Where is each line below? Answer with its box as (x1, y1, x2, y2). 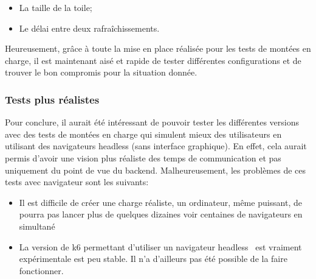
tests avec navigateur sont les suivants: (5, 175, 149, 188)
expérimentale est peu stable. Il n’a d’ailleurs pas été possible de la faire (19, 252, 287, 265)
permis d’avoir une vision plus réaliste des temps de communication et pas (5, 151, 281, 164)
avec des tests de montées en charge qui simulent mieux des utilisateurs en (5, 127, 282, 140)
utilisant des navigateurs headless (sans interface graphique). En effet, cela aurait (5, 139, 307, 152)
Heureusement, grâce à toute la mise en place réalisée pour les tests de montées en (5, 42, 311, 55)
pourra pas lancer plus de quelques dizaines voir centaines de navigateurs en (19, 208, 303, 221)
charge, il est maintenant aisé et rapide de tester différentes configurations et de (5, 54, 301, 66)
